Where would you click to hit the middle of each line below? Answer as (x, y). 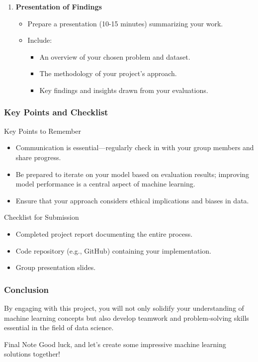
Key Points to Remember (43, 131)
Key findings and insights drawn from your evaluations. (124, 90)
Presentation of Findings (59, 6)
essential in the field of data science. (59, 327)
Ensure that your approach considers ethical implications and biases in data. (132, 200)
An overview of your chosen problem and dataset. (115, 56)
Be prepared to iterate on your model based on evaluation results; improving (132, 174)
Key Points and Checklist (56, 112)
